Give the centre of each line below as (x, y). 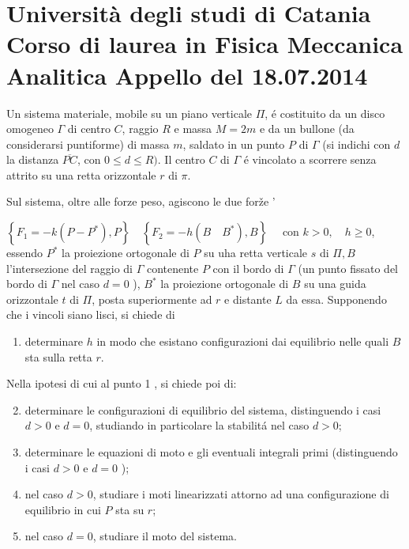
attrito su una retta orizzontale (81, 174)
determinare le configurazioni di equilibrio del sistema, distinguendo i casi (203, 409)
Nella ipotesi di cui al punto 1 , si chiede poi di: (122, 383)
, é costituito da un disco (325, 113)
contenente (173, 268)
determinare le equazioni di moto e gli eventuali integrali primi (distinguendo (211, 452)
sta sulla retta (58, 356)
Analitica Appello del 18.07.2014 (187, 75)
